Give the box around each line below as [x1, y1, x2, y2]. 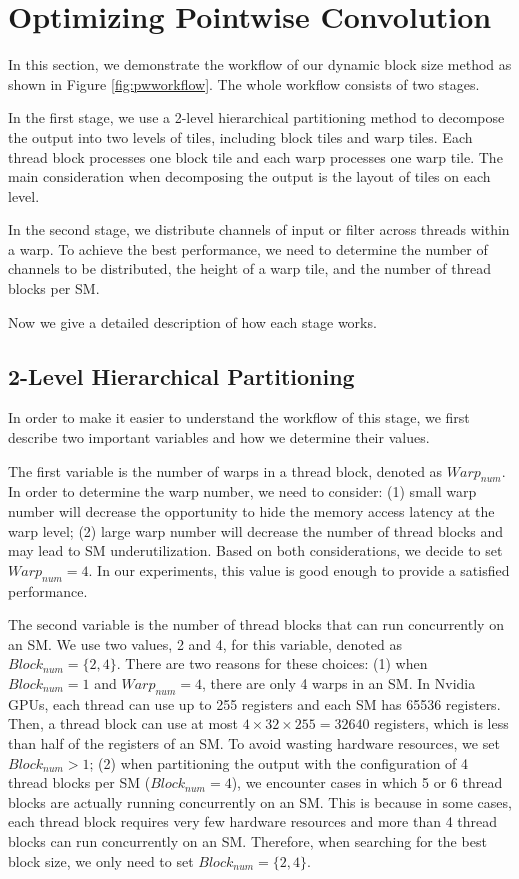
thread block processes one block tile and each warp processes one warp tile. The [8, 146, 503, 167]
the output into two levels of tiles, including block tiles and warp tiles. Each [8, 126, 473, 147]
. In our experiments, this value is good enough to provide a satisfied [88, 559, 510, 580]
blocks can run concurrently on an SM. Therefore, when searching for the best [8, 830, 487, 851]
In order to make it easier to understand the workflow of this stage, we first [8, 407, 470, 428]
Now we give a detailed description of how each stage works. [8, 311, 377, 332]
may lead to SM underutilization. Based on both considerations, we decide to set [8, 540, 503, 561]
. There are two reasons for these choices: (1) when [116, 653, 428, 674]
